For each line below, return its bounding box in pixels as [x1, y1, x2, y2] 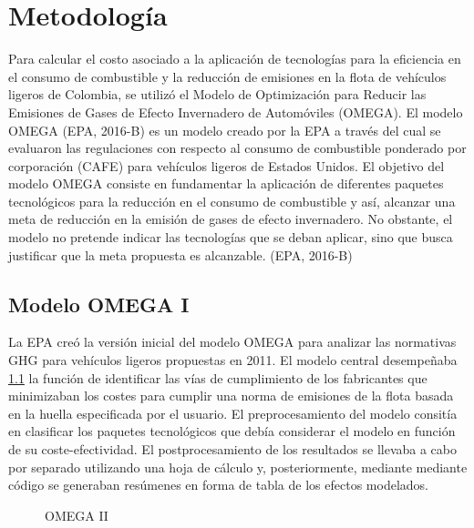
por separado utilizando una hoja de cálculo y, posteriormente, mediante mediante [8, 457, 468, 476]
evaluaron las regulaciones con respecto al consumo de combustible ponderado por [8, 138, 467, 157]
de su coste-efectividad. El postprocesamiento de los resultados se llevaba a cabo [8, 440, 457, 459]
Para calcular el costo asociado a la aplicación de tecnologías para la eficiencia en [8, 49, 461, 68]
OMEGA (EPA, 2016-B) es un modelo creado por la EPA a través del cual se [8, 120, 441, 139]
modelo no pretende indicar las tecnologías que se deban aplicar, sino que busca [8, 228, 453, 247]
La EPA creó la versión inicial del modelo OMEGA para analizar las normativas [8, 332, 457, 351]
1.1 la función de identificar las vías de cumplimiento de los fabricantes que [8, 368, 428, 387]
